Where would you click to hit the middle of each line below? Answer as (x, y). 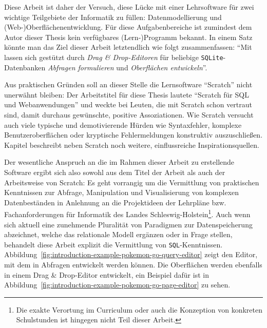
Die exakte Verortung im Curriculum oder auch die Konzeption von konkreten (139, 309)
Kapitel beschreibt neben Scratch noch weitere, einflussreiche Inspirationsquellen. (132, 144)
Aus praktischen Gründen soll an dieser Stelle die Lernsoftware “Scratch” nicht (128, 84)
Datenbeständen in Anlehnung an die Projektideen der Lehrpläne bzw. (115, 202)
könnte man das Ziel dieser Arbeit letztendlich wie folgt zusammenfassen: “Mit (128, 47)
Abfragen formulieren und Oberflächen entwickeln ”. (127, 67)
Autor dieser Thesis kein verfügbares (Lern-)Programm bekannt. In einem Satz (128, 37)
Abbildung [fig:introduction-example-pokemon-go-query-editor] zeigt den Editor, (131, 254)
